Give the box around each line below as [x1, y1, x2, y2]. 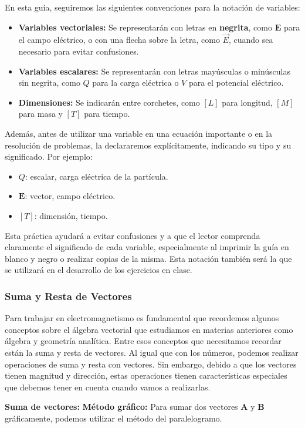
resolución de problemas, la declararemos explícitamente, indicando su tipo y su [5, 139, 292, 151]
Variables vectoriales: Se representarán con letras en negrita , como [18, 21, 272, 33]
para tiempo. [84, 107, 130, 120]
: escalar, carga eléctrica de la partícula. [25, 170, 168, 182]
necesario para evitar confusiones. [18, 45, 139, 57]
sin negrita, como [18, 76, 80, 89]
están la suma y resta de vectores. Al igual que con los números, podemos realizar [5, 346, 299, 358]
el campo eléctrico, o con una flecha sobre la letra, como [18, 33, 220, 46]
